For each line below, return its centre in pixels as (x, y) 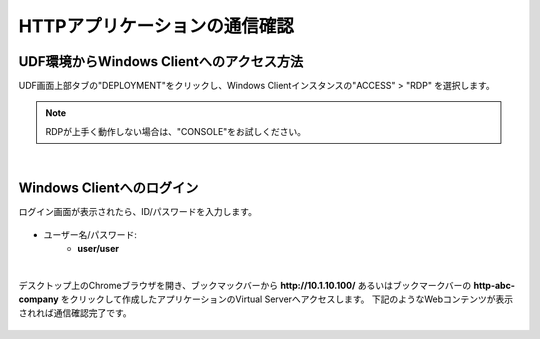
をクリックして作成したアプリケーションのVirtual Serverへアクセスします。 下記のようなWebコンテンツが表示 (287, 299)
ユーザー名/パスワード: (90, 234)
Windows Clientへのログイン (108, 188)
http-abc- (494, 285)
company (38, 299)
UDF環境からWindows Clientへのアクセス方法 (161, 61)
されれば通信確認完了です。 (75, 313)
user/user (98, 248)
